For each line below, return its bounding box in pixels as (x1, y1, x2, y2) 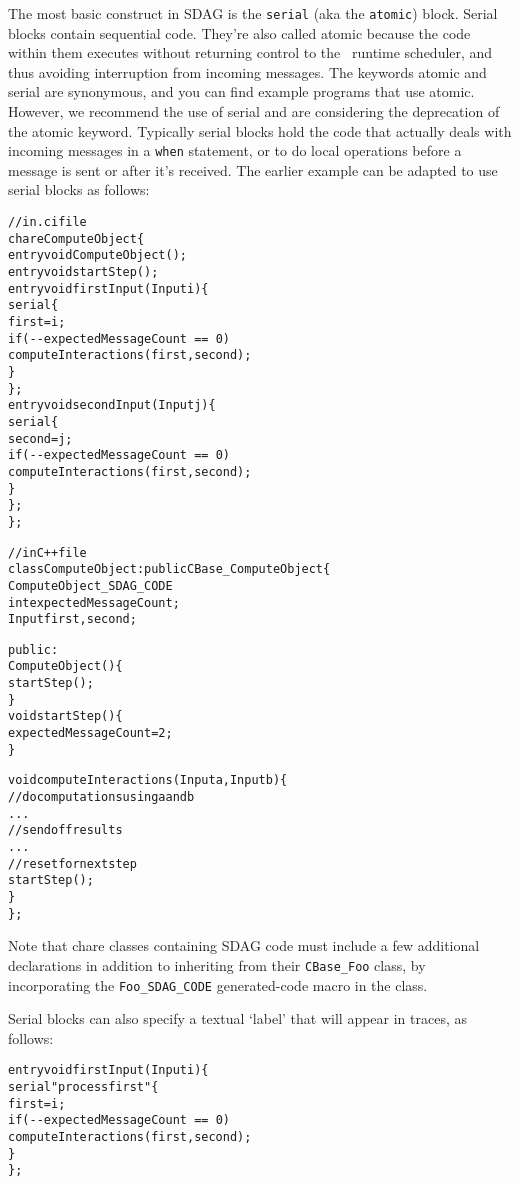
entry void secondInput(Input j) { (8, 398, 216, 413)
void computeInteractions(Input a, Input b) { (8, 773, 288, 788)
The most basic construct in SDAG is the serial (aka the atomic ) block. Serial (8, 3, 498, 23)
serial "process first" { (8, 1080, 159, 1095)
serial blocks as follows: (8, 179, 150, 200)
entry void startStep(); (8, 265, 159, 280)
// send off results (8, 823, 123, 838)
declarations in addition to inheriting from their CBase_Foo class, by (8, 954, 426, 975)
